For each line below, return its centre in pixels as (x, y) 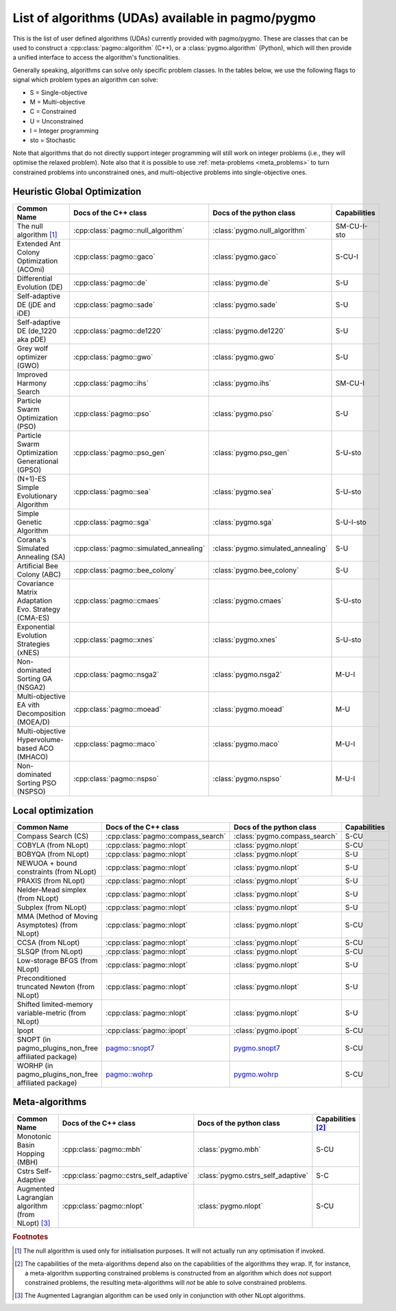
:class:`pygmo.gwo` (244, 357)
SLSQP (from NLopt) (50, 952)
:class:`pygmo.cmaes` (248, 601)
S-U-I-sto (351, 522)
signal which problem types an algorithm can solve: (85, 80)
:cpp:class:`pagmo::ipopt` (147, 1031)
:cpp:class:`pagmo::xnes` (114, 640)
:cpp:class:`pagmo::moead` (117, 709)
